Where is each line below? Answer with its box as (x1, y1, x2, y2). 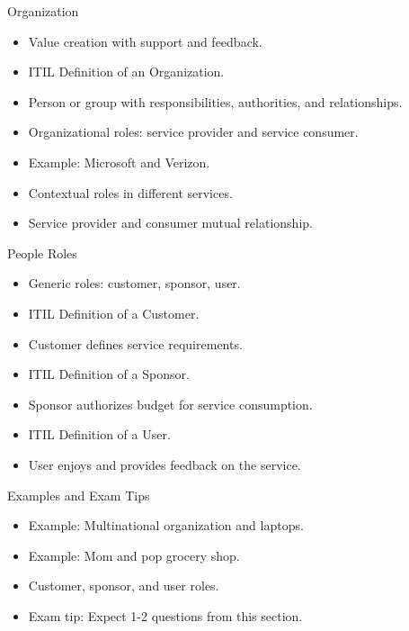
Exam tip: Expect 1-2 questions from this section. (28, 606, 303, 625)
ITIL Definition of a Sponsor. (28, 365, 190, 383)
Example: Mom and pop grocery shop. (28, 545, 240, 564)
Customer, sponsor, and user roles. (28, 576, 219, 595)
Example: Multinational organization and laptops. (28, 516, 304, 535)
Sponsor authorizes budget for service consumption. (28, 394, 313, 413)
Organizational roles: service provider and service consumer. (28, 122, 359, 141)
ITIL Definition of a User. (28, 425, 171, 444)
